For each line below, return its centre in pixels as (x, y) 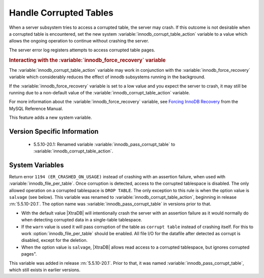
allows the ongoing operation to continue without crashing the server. (79, 41)
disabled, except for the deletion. (55, 240)
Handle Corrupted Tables (61, 13)
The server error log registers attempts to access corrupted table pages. (82, 50)
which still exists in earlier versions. (45, 270)
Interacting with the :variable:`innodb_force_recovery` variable (88, 60)
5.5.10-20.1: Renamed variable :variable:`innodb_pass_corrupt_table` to (104, 144)
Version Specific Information (54, 131)
